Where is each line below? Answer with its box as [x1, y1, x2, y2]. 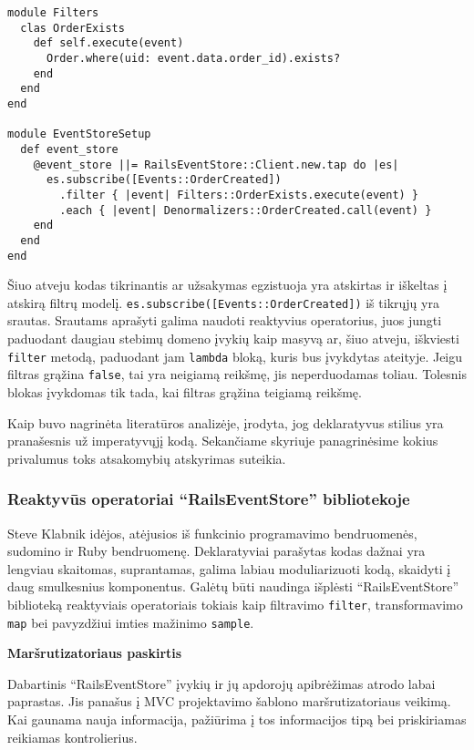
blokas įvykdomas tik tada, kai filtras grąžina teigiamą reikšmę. [7, 382, 362, 401]
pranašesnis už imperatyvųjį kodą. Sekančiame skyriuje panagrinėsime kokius [7, 431, 438, 450]
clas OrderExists [20, 21, 125, 35]
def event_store [20, 142, 118, 156]
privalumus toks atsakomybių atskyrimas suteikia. [7, 448, 286, 467]
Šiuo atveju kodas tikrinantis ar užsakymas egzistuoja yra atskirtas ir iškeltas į [7, 275, 448, 294]
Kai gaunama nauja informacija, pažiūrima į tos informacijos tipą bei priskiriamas [7, 709, 467, 728]
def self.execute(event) [33, 36, 184, 50]
